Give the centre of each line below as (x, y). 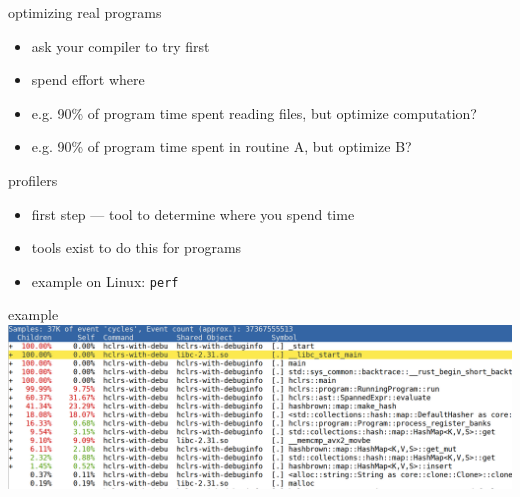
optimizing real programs (85, 12)
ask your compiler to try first (120, 45)
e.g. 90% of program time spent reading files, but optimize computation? (254, 112)
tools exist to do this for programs (136, 247)
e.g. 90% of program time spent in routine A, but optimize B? (221, 146)
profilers (33, 179)
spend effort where (88, 79)
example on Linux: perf (105, 280)
